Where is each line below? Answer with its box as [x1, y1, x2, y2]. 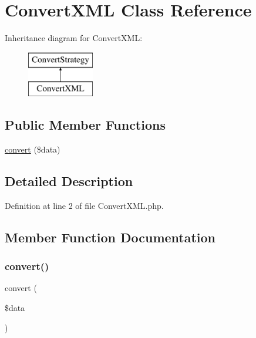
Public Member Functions [5, 116, 166, 134]
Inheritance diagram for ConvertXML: [5, 32, 143, 44]
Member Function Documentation [5, 228, 216, 246]
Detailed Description [5, 172, 133, 190]
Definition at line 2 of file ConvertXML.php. [5, 199, 164, 211]
